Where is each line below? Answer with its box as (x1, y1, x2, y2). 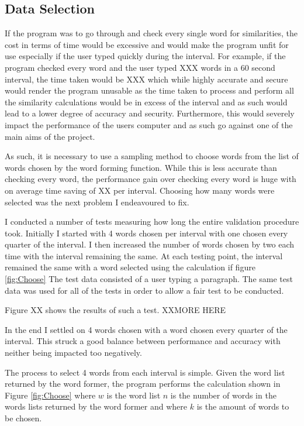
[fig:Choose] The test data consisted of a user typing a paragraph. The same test (5, 273, 293, 285)
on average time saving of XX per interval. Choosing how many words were (5, 184, 275, 196)
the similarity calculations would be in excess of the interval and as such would (5, 95, 288, 108)
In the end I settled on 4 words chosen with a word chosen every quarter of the (5, 323, 288, 335)
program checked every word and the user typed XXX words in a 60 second (5, 61, 275, 73)
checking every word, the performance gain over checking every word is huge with (5, 173, 296, 185)
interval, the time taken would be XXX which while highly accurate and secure (5, 73, 288, 85)
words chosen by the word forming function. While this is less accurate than (5, 161, 277, 173)
